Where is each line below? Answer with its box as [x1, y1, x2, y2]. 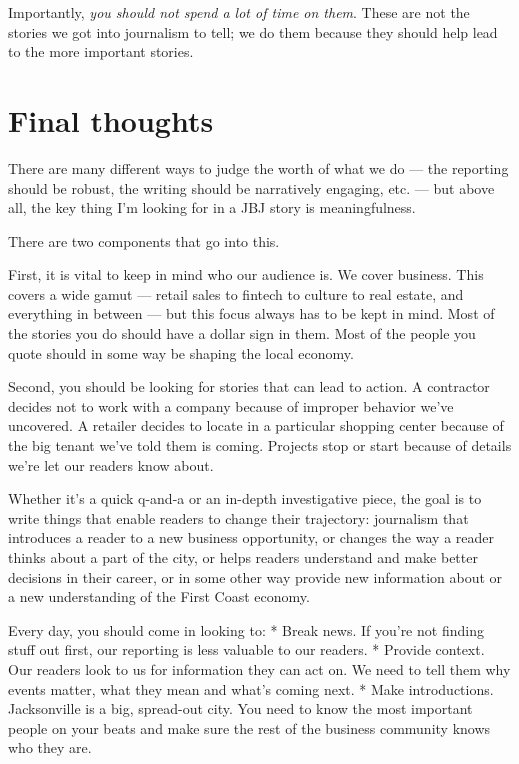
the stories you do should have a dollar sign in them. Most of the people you [8, 323, 476, 344]
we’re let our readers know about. [8, 454, 214, 475]
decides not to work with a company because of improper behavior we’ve [8, 395, 454, 416]
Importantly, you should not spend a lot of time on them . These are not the [8, 2, 470, 22]
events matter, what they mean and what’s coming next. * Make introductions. [8, 678, 494, 699]
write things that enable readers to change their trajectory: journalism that [8, 507, 469, 528]
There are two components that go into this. [8, 230, 280, 251]
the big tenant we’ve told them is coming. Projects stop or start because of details [8, 435, 512, 456]
